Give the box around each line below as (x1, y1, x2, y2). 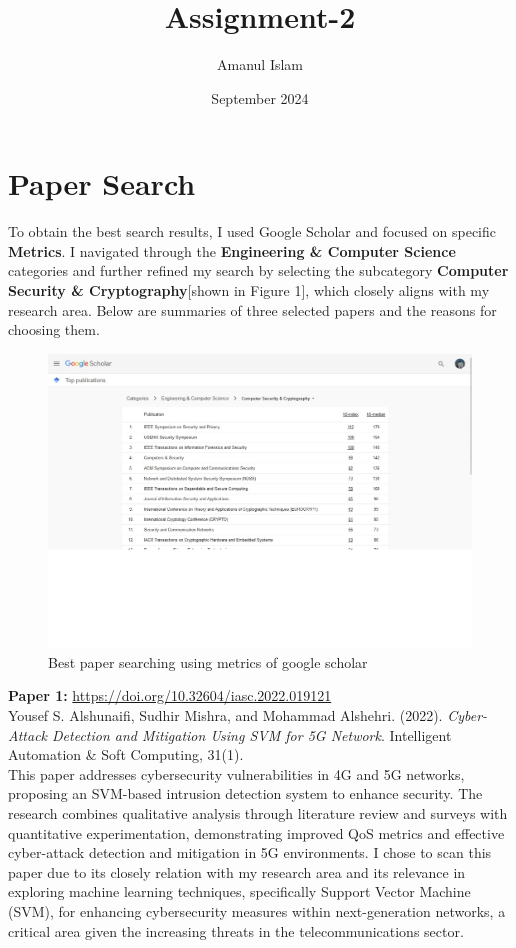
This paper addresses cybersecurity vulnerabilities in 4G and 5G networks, (8, 763, 465, 784)
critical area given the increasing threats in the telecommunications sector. (8, 920, 464, 941)
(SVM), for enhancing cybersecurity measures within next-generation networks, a (8, 900, 506, 921)
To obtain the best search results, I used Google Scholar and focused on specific (8, 221, 497, 242)
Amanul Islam (216, 54, 304, 75)
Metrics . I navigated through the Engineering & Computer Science (8, 240, 456, 261)
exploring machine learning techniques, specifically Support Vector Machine (8, 881, 471, 902)
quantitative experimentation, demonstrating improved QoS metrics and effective (8, 822, 505, 843)
